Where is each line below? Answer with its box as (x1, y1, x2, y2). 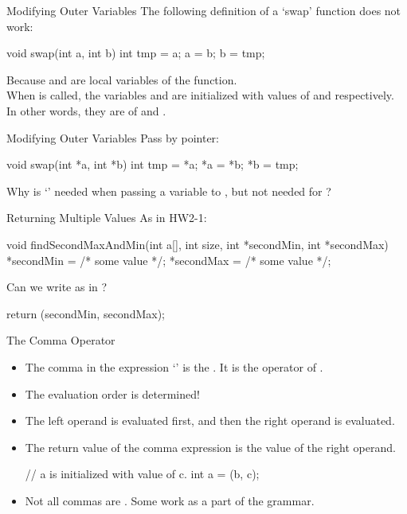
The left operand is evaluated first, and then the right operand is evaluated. (25, 412, 395, 429)
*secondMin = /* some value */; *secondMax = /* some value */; (6, 251, 331, 268)
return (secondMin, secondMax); (6, 305, 165, 321)
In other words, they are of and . (6, 102, 166, 119)
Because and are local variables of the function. (6, 71, 237, 88)
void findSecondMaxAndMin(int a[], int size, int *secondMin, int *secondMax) (6, 236, 389, 252)
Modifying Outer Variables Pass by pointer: (6, 129, 219, 146)
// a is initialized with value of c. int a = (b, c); (25, 465, 260, 482)
